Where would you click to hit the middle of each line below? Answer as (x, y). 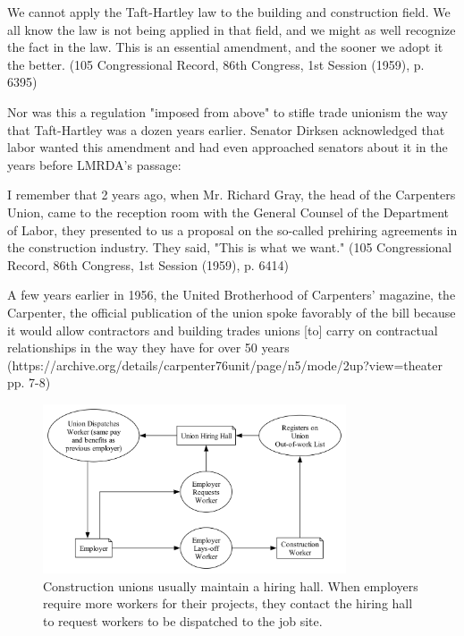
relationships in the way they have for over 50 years (148, 348)
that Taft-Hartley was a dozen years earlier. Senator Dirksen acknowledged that (226, 129)
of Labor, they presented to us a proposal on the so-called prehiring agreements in (232, 229)
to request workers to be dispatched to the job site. (183, 620)
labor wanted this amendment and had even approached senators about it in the (228, 147)
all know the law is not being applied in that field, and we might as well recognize (232, 29)
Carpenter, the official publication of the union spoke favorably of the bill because (232, 312)
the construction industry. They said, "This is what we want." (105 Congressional (230, 247)
